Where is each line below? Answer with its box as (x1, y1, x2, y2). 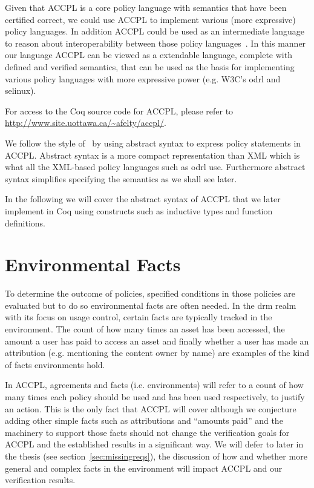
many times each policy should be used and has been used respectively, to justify (5, 390, 305, 403)
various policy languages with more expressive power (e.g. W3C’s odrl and (5, 72, 281, 85)
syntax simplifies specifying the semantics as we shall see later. (5, 172, 237, 185)
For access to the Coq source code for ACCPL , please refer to (5, 104, 234, 117)
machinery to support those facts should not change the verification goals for (5, 426, 290, 438)
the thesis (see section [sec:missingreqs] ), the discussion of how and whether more (5, 449, 307, 462)
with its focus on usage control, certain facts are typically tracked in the (5, 311, 272, 323)
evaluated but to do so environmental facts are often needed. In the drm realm (5, 298, 296, 311)
